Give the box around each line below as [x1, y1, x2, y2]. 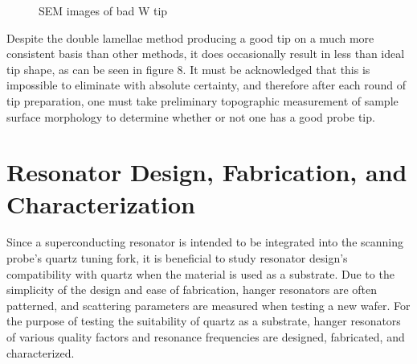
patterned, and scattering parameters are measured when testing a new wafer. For [6, 296, 411, 313]
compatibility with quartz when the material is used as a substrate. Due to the [6, 265, 395, 282]
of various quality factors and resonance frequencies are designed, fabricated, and [6, 329, 405, 345]
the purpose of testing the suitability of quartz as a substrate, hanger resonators [6, 312, 401, 329]
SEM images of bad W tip [39, 2, 168, 19]
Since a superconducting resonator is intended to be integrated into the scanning [6, 234, 403, 250]
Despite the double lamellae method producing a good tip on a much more [6, 29, 374, 46]
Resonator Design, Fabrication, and [6, 155, 407, 188]
